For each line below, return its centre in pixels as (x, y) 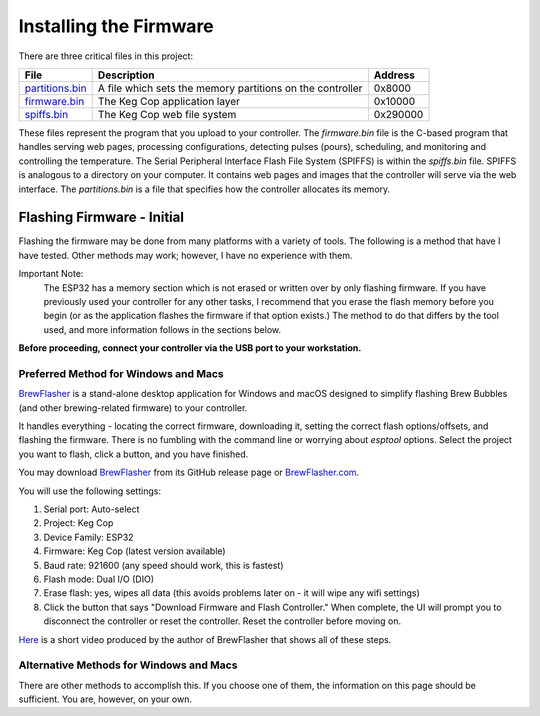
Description (126, 75)
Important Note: (51, 274)
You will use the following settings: (90, 491)
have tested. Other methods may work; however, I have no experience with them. (186, 255)
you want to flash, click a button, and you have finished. (133, 454)
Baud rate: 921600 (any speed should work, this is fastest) (163, 565)
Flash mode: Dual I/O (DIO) (99, 579)
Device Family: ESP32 (88, 537)
